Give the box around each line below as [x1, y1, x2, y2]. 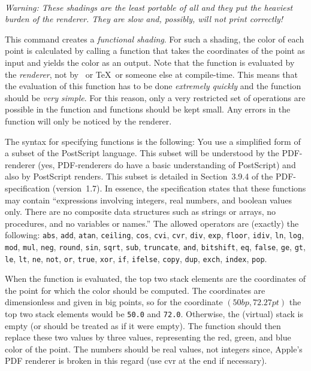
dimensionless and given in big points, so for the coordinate [5, 296, 223, 308]
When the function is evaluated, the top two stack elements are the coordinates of [5, 272, 306, 285]
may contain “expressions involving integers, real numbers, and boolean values [5, 193, 292, 206]
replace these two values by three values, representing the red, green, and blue [5, 331, 291, 343]
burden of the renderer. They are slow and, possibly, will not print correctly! [5, 13, 283, 25]
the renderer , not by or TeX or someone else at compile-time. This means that [5, 68, 298, 80]
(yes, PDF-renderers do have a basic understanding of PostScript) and [38, 158, 296, 171]
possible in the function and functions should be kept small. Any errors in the [5, 103, 291, 115]
